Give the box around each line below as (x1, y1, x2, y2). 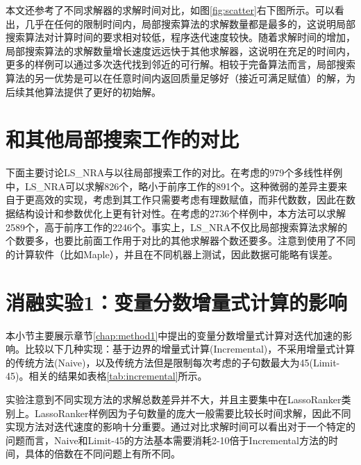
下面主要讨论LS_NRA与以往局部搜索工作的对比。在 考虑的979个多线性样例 (6, 165, 343, 180)
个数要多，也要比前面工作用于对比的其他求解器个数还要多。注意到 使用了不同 (6, 233, 355, 248)
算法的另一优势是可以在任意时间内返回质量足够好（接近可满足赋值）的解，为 (6, 70, 355, 85)
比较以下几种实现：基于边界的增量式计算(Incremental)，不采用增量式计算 (24, 341, 355, 356)
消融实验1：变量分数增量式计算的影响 (6, 287, 348, 316)
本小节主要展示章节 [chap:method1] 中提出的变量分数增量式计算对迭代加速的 (6, 328, 343, 342)
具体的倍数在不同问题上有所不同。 (24, 446, 180, 461)
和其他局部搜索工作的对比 (6, 125, 240, 153)
